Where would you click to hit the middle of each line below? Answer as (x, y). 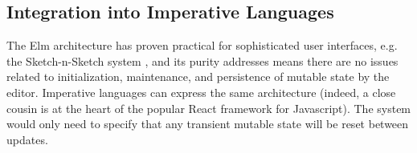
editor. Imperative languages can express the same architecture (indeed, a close (201, 92)
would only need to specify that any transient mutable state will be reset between (208, 124)
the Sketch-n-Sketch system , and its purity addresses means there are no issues (202, 60)
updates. (27, 139)
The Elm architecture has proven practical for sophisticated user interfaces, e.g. (202, 45)
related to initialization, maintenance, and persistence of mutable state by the (198, 76)
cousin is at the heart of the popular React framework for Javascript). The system (209, 108)
